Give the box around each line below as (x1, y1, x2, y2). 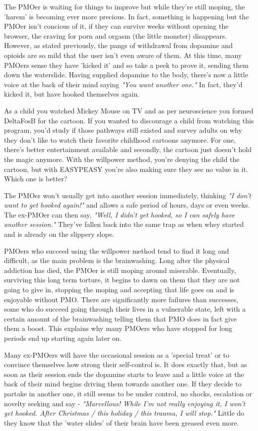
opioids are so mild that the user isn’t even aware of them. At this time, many (4, 50, 242, 60)
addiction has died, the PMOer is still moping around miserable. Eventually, (4, 265, 236, 275)
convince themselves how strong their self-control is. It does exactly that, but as (4, 359, 247, 370)
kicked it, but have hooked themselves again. (4, 89, 140, 99)
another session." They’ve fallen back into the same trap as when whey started (4, 219, 244, 229)
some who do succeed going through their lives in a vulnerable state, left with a (4, 304, 246, 314)
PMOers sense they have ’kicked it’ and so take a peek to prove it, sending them (4, 59, 249, 70)
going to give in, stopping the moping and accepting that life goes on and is (4, 284, 234, 295)
